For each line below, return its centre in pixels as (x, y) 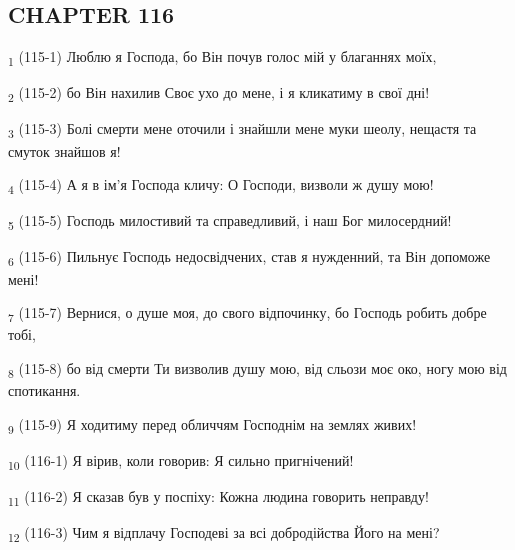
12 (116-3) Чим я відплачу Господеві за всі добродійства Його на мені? (224, 533)
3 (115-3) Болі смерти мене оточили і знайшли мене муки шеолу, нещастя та (242, 130)
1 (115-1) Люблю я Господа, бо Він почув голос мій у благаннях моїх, (222, 57)
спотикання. (44, 389)
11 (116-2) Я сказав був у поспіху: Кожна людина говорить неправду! (218, 497)
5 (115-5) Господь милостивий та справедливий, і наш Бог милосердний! (230, 222)
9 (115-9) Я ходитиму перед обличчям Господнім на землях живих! (212, 425)
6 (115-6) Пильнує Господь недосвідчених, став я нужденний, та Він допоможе (249, 258)
